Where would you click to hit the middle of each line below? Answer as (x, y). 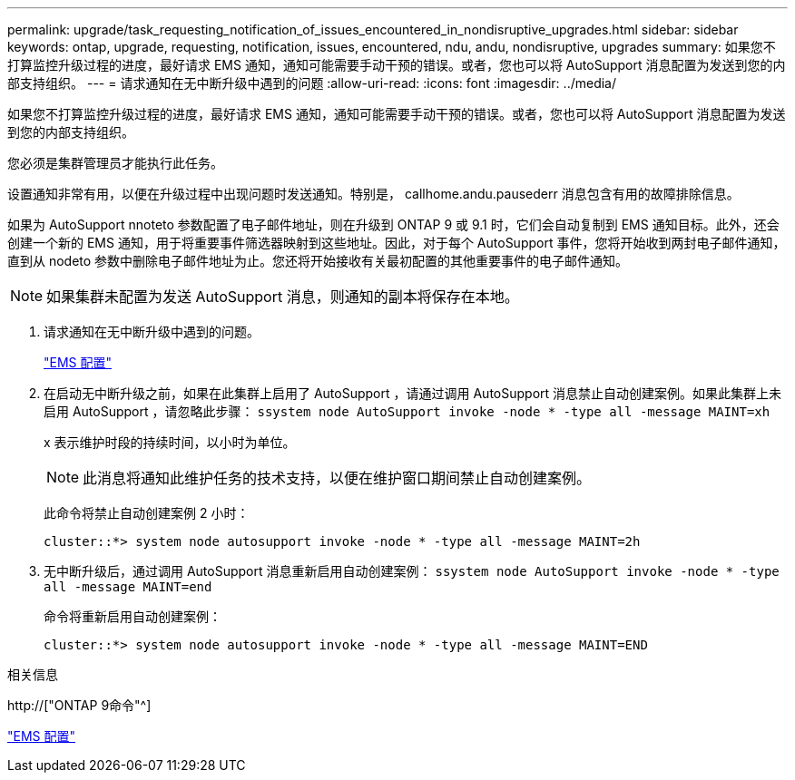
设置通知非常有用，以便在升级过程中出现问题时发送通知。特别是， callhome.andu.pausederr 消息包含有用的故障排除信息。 (373, 194)
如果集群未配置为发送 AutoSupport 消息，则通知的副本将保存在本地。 (283, 297)
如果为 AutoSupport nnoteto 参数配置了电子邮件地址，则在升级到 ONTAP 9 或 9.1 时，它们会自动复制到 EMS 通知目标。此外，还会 (393, 224)
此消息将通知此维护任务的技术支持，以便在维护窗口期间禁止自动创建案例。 (337, 478)
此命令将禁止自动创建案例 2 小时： (147, 513)
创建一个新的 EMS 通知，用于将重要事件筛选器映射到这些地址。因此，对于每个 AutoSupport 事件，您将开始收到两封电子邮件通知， (397, 243)
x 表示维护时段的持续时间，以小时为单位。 (170, 442)
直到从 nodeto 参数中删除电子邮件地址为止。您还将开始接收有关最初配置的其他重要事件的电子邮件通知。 (318, 261)
